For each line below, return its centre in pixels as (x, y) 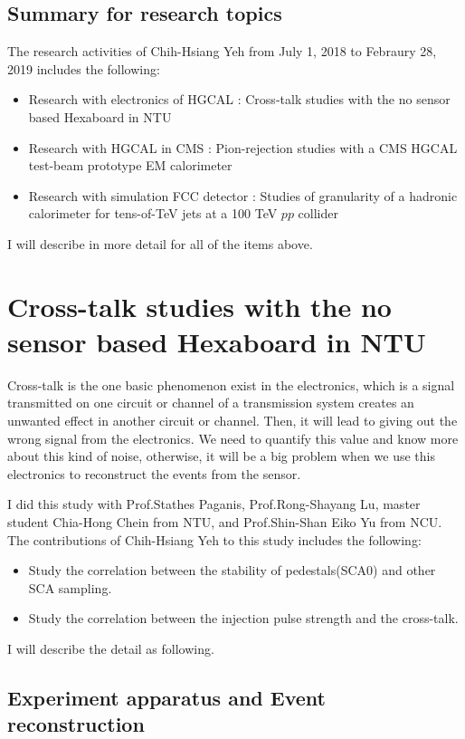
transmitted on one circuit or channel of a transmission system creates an (211, 403)
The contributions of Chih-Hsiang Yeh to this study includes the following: (214, 539)
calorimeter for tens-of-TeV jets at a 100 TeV (153, 213)
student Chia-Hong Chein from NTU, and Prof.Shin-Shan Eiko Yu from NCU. (225, 522)
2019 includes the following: (84, 68)
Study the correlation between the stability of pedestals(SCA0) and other (232, 570)
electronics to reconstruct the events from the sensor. (154, 473)
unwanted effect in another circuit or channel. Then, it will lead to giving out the (232, 421)
